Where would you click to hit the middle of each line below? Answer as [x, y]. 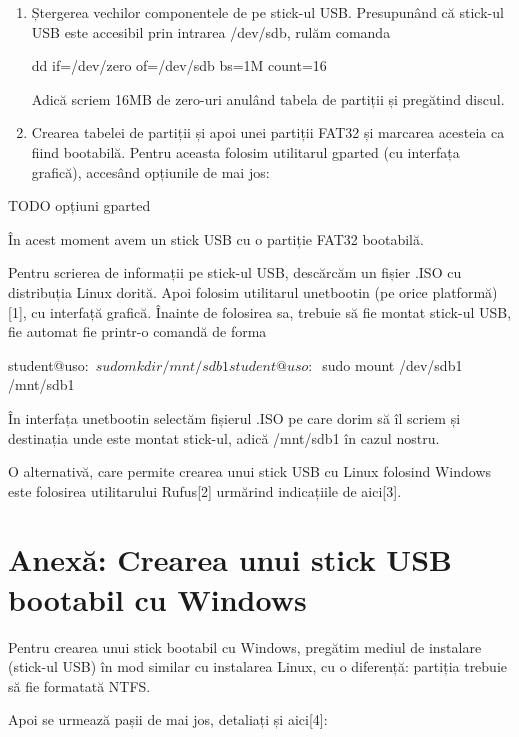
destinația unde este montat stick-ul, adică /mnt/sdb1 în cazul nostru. [224, 437]
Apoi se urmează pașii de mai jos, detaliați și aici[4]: [168, 719]
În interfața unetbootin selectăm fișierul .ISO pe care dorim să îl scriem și [234, 417]
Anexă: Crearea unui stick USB [230, 559]
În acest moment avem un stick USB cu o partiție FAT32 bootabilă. [216, 238]
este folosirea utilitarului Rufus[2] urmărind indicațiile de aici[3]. [205, 490]
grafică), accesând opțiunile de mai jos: [150, 171]
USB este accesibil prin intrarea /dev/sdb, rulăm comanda [211, 31]
